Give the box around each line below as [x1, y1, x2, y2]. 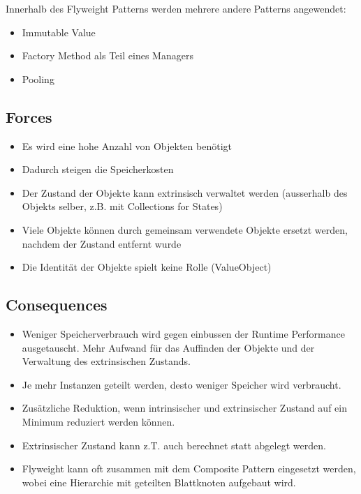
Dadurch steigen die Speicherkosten [22, 162, 174, 177]
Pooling [22, 71, 54, 86]
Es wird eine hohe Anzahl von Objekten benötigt [22, 138, 232, 153]
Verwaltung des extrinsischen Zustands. [22, 354, 191, 368]
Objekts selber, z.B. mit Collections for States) [22, 199, 223, 214]
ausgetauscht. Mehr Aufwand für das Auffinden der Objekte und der [22, 340, 315, 354]
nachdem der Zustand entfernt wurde [22, 236, 182, 250]
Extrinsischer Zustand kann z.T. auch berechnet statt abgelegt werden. [22, 437, 326, 452]
